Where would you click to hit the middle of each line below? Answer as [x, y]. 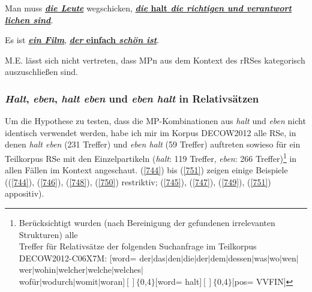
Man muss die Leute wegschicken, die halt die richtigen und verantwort [148, 8]
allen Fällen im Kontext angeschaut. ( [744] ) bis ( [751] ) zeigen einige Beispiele [146, 170]
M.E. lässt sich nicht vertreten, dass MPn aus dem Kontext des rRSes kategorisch [155, 60]
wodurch [57, 281]
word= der [131, 258]
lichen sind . [29, 19]
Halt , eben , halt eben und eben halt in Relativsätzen [132, 98]
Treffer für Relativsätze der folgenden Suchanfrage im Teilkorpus [138, 246]
